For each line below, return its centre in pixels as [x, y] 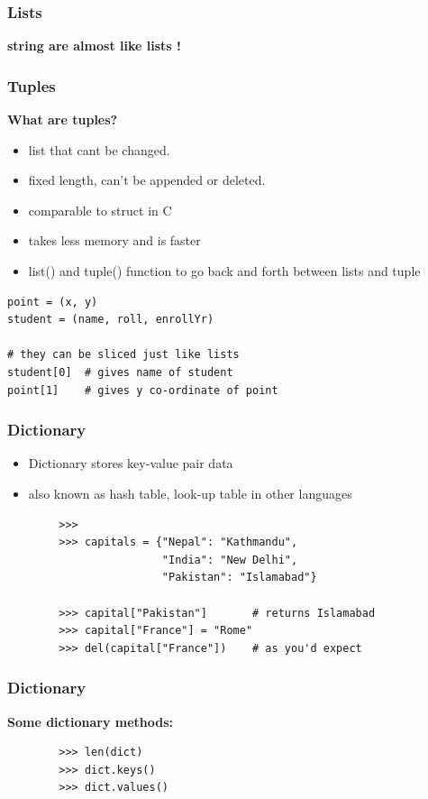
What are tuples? [63, 119]
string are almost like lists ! [94, 46]
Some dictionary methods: [91, 721]
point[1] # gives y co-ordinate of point [143, 390]
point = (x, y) [53, 302]
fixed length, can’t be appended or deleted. [147, 180]
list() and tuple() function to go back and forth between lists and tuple [224, 271]
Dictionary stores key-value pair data [131, 463]
